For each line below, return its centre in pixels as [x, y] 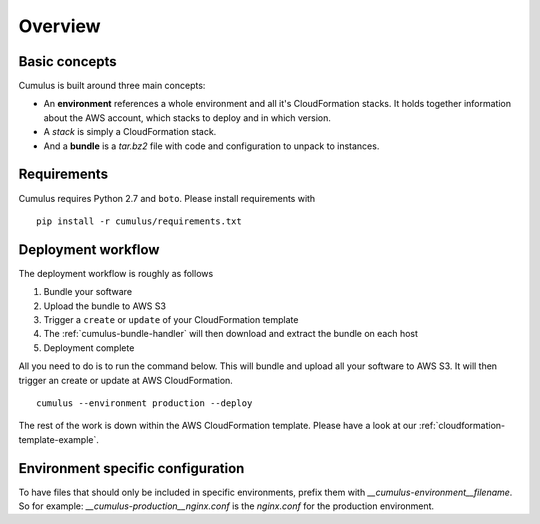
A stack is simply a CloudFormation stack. [130, 132]
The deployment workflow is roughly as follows [116, 273]
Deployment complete [89, 347]
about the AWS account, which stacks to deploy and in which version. [187, 117]
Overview [59, 26]
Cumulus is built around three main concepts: [112, 86]
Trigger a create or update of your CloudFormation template [171, 319]
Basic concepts [67, 61]
